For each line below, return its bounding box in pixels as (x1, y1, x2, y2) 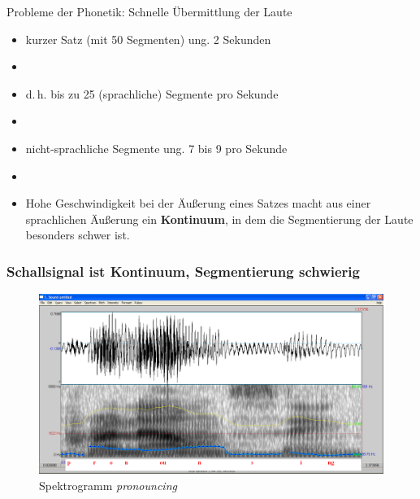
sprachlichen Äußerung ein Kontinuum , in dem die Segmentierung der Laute (25, 210, 414, 227)
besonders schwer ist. (25, 226, 130, 243)
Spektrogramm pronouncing (39, 476, 177, 493)
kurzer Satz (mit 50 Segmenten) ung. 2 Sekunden (25, 30, 271, 47)
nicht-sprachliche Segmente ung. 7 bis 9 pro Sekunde (25, 139, 288, 156)
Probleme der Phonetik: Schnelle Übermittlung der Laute (6, 3, 292, 20)
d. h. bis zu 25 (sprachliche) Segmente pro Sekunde (25, 85, 279, 102)
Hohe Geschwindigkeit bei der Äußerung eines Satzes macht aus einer (25, 195, 371, 212)
